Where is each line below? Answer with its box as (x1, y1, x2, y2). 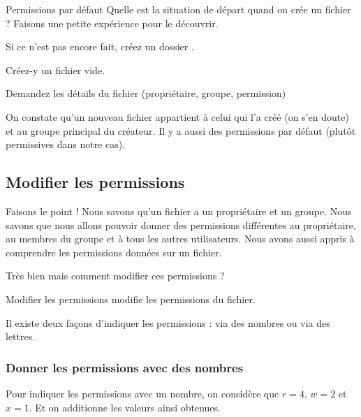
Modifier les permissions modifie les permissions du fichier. (6, 291, 256, 306)
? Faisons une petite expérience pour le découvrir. (6, 15, 219, 30)
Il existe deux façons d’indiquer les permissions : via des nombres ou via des (6, 315, 330, 330)
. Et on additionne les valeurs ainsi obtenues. (29, 400, 221, 414)
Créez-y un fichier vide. (6, 62, 105, 77)
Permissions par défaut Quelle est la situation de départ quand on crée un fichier (6, 2, 351, 16)
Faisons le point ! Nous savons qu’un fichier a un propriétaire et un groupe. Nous (6, 203, 352, 218)
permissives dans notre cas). (6, 137, 126, 152)
